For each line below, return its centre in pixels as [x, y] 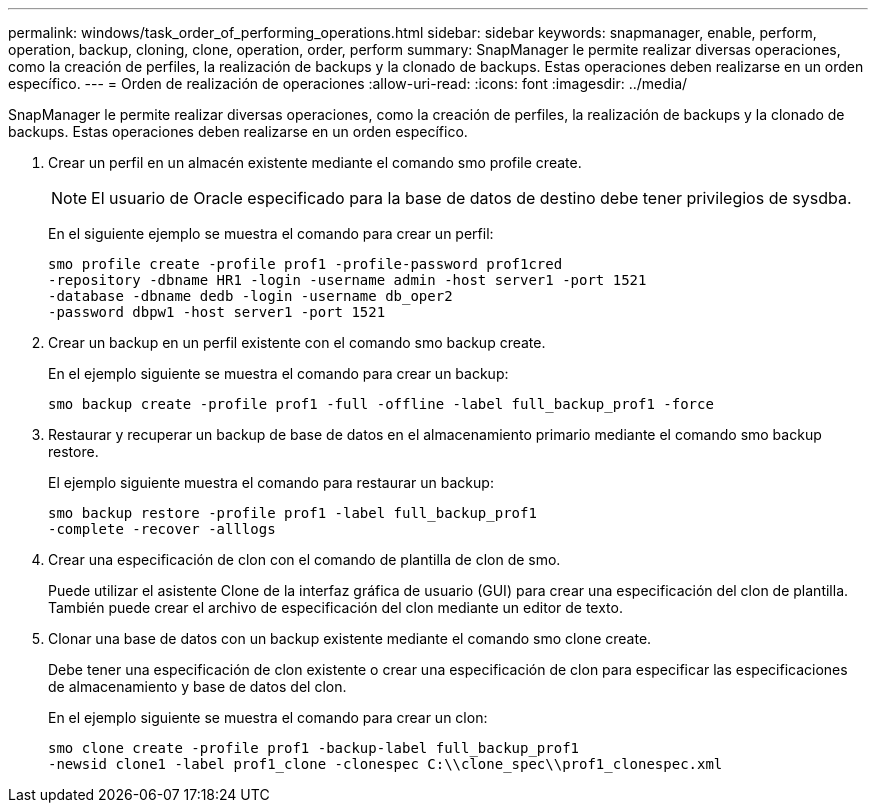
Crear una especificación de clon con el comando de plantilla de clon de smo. [304, 559]
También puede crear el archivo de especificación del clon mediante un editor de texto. [335, 607]
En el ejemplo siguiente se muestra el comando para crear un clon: [268, 717]
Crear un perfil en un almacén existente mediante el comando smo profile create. [315, 162]
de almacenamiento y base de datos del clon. [197, 686]
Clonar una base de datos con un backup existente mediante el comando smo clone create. [350, 638]
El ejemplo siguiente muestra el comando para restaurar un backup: [271, 482]
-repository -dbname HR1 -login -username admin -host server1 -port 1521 [347, 280]
